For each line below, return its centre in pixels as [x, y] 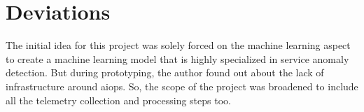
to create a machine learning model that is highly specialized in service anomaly [177, 58]
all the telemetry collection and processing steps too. [118, 100]
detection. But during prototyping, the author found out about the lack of [165, 72]
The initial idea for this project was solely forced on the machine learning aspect [178, 45]
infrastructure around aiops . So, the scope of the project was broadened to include [182, 86]
